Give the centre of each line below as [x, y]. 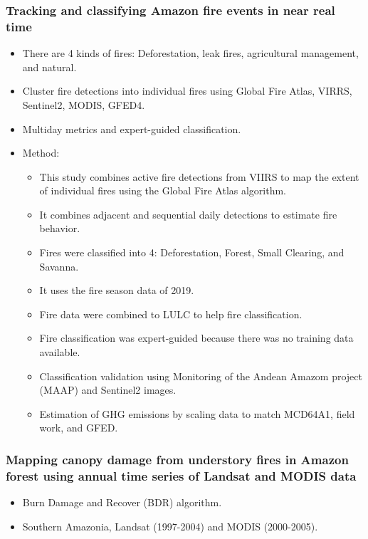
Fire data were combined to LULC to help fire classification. [171, 314]
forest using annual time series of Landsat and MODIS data [181, 475]
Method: [41, 153]
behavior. [60, 228]
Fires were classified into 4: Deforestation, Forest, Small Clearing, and [192, 252]
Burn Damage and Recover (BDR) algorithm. [122, 502]
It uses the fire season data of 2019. [117, 290]
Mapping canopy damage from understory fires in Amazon [177, 459]
